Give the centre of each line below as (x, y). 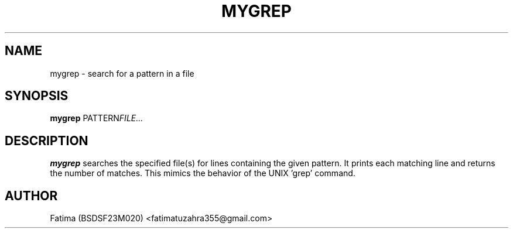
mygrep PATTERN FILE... (97, 118)
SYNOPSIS (37, 96)
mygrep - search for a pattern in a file (122, 73)
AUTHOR (31, 196)
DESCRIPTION (47, 141)
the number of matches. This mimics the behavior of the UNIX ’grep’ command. (203, 173)
